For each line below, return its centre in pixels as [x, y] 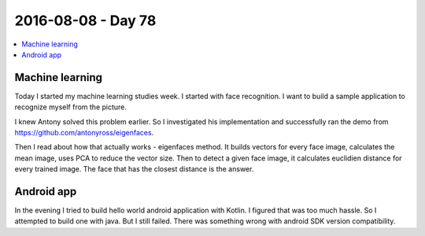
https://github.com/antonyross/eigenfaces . [84, 133]
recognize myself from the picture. [71, 107]
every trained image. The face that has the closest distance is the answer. [134, 169]
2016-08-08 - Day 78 [85, 20]
